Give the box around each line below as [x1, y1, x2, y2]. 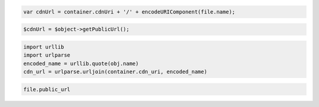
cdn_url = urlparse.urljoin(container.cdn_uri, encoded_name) [23, 68, 207, 75]
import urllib [23, 43, 64, 50]
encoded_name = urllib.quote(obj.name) [23, 60, 139, 67]
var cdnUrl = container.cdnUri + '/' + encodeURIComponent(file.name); [23, 8, 236, 15]
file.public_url [23, 86, 71, 93]
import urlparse [23, 52, 71, 59]
